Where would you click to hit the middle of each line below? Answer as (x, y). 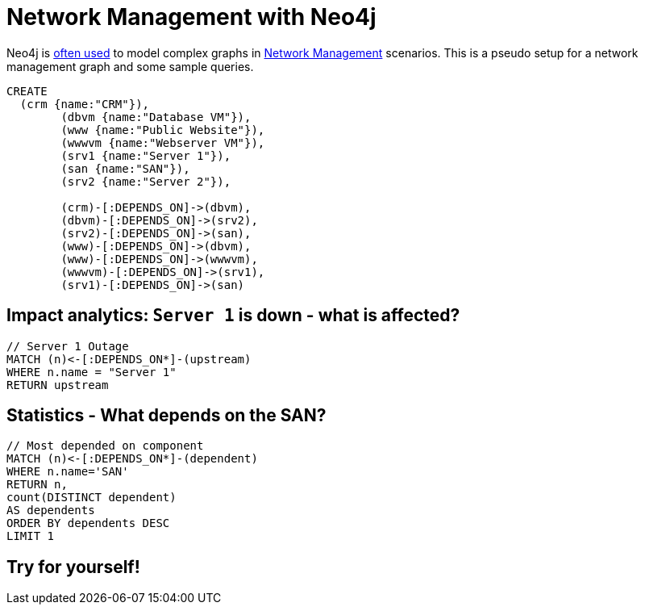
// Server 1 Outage (68, 346)
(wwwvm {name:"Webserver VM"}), (163, 142)
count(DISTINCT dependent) (92, 498)
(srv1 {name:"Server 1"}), (146, 155)
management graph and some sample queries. (130, 66)
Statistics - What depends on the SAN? (166, 416)
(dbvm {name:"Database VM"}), (156, 117)
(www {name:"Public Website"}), (163, 130)
